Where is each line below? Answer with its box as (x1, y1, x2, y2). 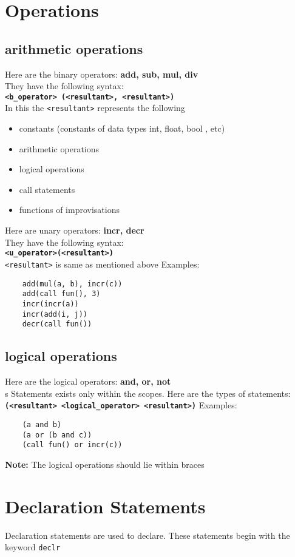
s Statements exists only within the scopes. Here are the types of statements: (5, 387, 291, 399)
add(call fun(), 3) (22, 289, 101, 299)
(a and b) (22, 420, 62, 429)
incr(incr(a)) (22, 299, 79, 308)
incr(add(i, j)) (22, 309, 88, 319)
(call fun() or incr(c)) (22, 441, 123, 450)
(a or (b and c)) (22, 430, 92, 439)
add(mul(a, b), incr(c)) (22, 279, 123, 288)
